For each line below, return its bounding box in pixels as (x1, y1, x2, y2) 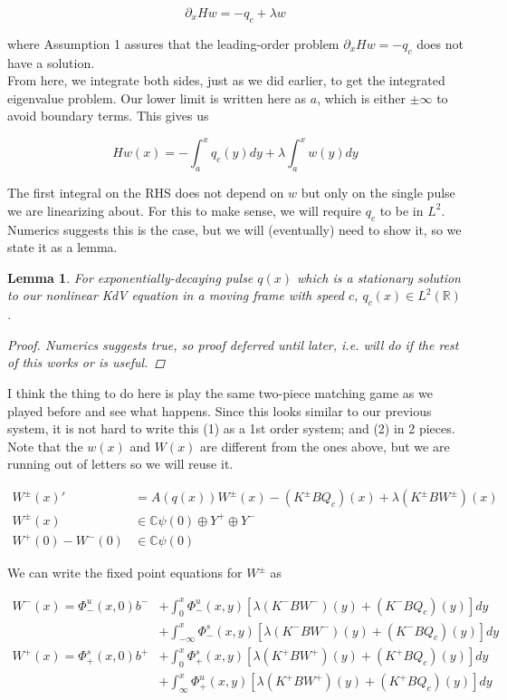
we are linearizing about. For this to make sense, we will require (7, 200, 362, 219)
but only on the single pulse (301, 183, 455, 202)
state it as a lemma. (7, 238, 118, 257)
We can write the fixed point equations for (7, 563, 243, 582)
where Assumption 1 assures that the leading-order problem (7, 34, 340, 53)
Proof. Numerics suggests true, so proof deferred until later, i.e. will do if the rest (7, 335, 459, 354)
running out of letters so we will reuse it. (7, 454, 234, 473)
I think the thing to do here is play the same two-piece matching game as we (7, 384, 433, 403)
